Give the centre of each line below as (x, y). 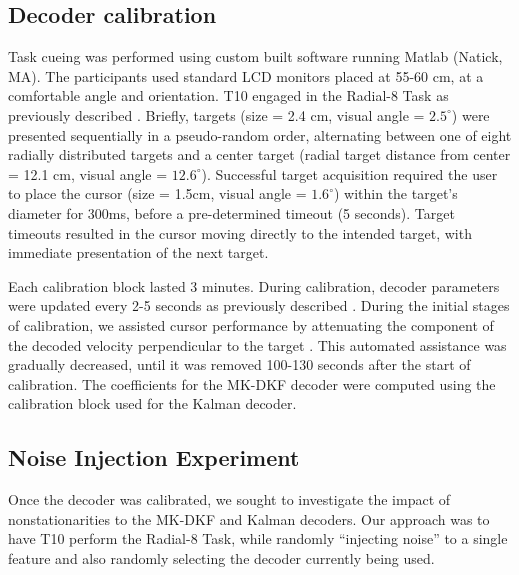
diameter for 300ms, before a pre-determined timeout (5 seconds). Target (231, 212)
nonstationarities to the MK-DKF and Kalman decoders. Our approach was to (249, 518)
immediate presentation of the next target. (138, 252)
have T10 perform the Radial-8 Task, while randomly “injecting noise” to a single (258, 538)
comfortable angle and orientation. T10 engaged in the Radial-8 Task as (228, 95)
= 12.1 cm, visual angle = (88, 173)
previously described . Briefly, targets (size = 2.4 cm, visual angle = (216, 114)
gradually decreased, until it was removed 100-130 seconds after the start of (239, 364)
